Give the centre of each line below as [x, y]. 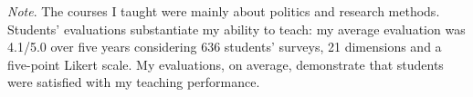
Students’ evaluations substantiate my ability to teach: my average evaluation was [236, 29]
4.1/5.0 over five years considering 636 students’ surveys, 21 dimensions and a [225, 47]
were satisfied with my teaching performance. [134, 82]
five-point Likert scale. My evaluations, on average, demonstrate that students [226, 64]
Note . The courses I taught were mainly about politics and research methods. [224, 11]
